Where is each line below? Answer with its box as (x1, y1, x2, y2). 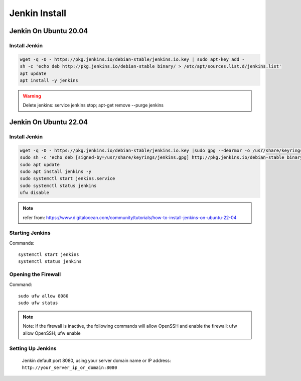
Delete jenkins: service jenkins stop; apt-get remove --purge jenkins (23, 102, 164, 108)
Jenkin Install (9, 8, 67, 19)
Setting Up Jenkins (9, 345, 57, 352)
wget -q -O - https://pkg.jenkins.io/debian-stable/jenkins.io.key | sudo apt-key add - (20, 56, 245, 62)
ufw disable (20, 190, 50, 196)
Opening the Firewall (9, 271, 61, 278)
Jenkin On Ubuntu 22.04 (9, 118, 88, 127)
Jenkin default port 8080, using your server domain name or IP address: (22, 357, 172, 363)
